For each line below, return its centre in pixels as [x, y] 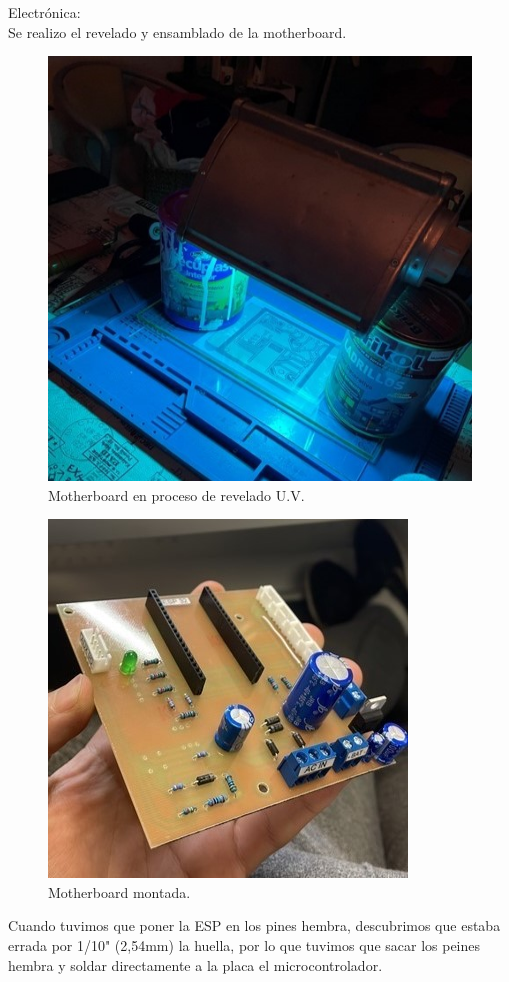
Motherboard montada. [119, 891]
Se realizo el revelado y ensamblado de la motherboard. [177, 31]
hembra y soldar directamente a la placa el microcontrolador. [195, 964]
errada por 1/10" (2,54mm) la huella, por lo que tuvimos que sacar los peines [244, 945]
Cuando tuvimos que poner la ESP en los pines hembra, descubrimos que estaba [254, 925]
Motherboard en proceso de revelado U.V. [176, 494]
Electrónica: [44, 12]
